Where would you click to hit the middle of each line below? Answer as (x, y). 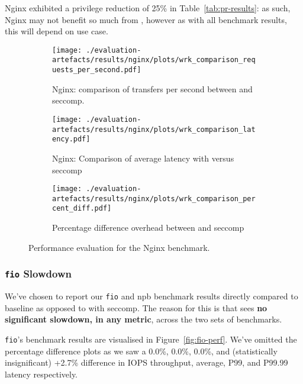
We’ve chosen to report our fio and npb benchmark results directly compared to (151, 296)
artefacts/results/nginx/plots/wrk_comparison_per (154, 199)
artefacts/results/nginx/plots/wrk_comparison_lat (154, 129)
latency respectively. (41, 374)
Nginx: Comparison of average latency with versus (143, 158)
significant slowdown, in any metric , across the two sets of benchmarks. (144, 319)
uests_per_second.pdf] (97, 70)
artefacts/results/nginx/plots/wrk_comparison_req (154, 60)
